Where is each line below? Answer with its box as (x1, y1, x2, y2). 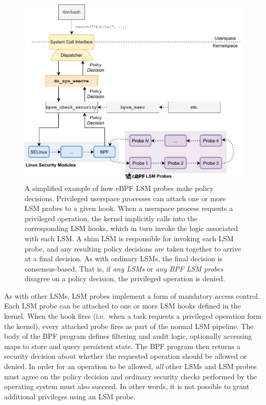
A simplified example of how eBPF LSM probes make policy (25, 182, 214, 193)
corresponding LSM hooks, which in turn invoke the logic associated (25, 223, 238, 234)
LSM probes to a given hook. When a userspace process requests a (25, 203, 233, 214)
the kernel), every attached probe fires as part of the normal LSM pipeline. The (4, 320, 254, 331)
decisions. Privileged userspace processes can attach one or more (25, 192, 226, 203)
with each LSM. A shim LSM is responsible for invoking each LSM (25, 233, 234, 243)
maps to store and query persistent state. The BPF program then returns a (4, 340, 240, 351)
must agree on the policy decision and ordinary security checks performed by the (4, 371, 257, 381)
